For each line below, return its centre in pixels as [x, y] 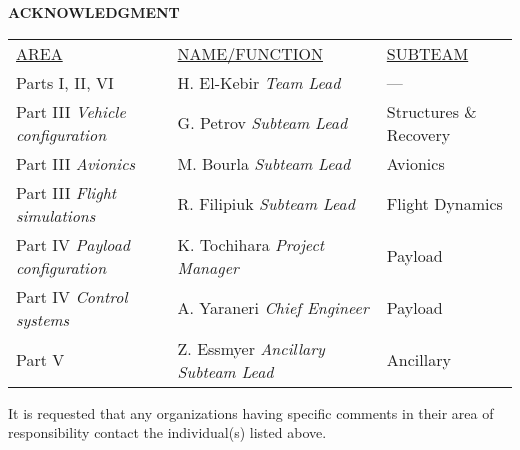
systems [43, 319]
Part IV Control [72, 296]
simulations [56, 215]
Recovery [418, 134]
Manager [208, 267]
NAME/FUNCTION [250, 53]
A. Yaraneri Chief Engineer [273, 308]
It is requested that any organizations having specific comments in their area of [251, 412]
